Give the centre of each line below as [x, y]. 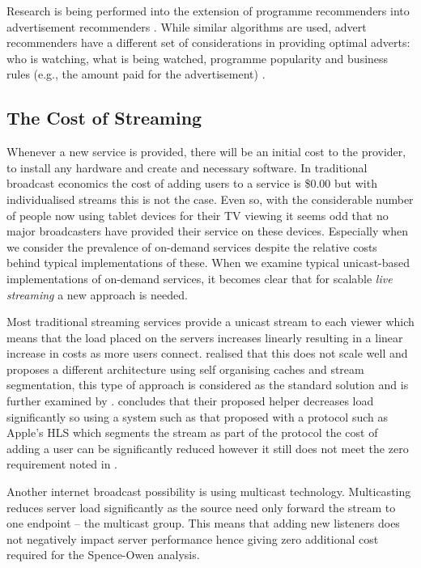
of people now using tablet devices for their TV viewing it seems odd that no [198, 215]
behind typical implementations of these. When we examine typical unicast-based [208, 263]
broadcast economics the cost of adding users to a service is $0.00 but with [192, 183]
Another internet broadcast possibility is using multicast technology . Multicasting [209, 492]
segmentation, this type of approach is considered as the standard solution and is [208, 385]
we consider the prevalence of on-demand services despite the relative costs [192, 246]
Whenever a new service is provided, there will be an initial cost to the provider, [206, 152]
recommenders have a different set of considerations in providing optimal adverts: [208, 42]
